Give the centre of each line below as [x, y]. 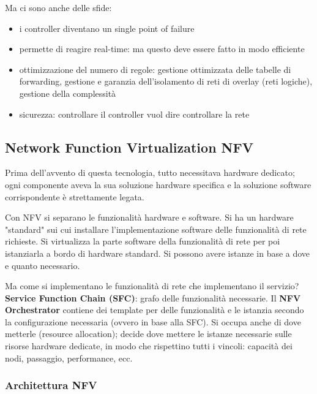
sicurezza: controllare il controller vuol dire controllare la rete [134, 114]
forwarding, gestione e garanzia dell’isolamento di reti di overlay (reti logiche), [166, 81]
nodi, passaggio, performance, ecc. [69, 358]
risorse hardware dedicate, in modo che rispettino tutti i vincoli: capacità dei [149, 346]
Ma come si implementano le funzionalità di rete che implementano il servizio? [152, 286]
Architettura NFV [51, 385]
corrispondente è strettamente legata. [75, 196]
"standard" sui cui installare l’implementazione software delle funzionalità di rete [156, 229]
